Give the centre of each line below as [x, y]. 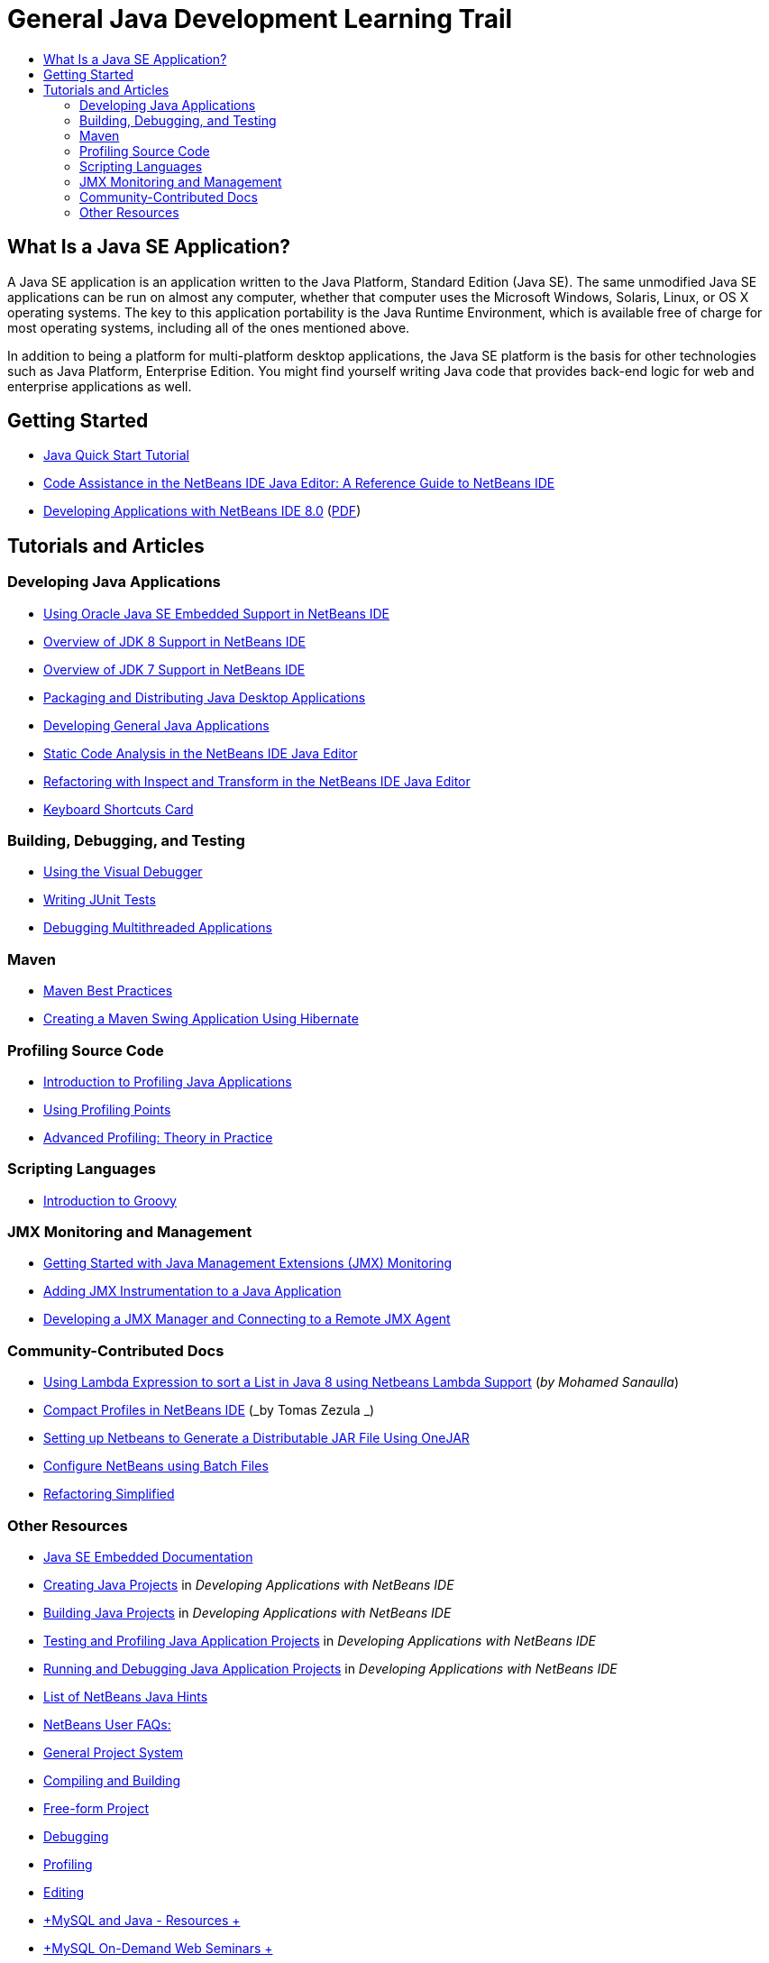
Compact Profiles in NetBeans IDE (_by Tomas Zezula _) [209, 1410]
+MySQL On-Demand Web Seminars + [158, 1948]
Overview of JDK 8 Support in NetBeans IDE [174, 641]
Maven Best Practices [108, 991]
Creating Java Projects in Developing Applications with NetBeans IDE [249, 1584]
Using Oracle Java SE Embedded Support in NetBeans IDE [217, 613]
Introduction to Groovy [110, 1200]
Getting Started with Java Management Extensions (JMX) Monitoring [248, 1263]
